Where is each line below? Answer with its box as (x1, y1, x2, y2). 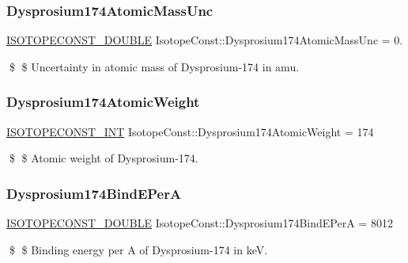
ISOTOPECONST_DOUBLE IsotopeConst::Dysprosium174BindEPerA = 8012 (6, 215, 393, 231)
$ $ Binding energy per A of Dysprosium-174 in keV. (9, 241, 268, 257)
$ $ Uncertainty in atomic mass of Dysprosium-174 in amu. (9, 58, 300, 74)
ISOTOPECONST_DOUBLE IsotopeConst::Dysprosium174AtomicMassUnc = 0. (6, 32, 403, 48)
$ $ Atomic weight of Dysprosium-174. (9, 150, 198, 166)
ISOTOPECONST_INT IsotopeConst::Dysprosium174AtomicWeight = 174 (6, 123, 374, 139)
